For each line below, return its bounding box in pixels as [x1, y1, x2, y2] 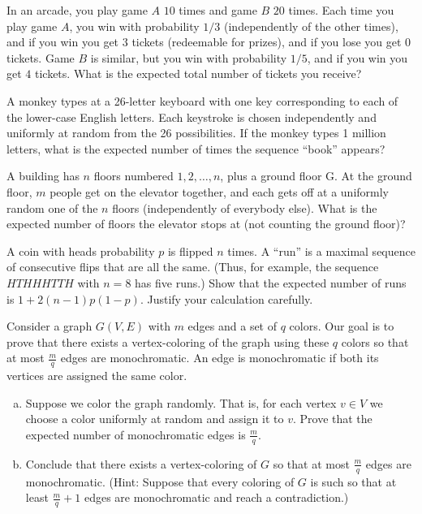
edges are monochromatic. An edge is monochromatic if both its [60, 349, 379, 366]
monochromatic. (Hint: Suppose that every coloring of [25, 473, 295, 490]
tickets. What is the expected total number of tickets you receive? [34, 65, 362, 82]
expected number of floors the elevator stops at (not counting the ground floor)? [6, 215, 406, 232]
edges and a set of [187, 317, 278, 335]
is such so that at [310, 473, 397, 490]
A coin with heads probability [6, 242, 155, 259]
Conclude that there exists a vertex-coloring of [25, 455, 257, 472]
